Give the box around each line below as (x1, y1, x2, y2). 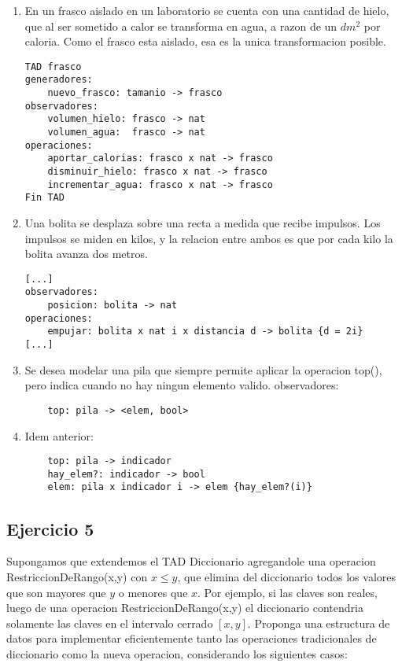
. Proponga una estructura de (247, 614, 390, 631)
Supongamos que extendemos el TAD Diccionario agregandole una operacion (6, 553, 376, 569)
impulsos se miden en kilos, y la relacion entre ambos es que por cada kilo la (24, 230, 393, 246)
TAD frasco (24, 61, 82, 72)
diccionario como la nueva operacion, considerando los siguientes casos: (6, 645, 348, 661)
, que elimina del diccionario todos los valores (177, 568, 396, 584)
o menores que (118, 584, 188, 600)
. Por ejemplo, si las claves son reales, (197, 584, 378, 600)
